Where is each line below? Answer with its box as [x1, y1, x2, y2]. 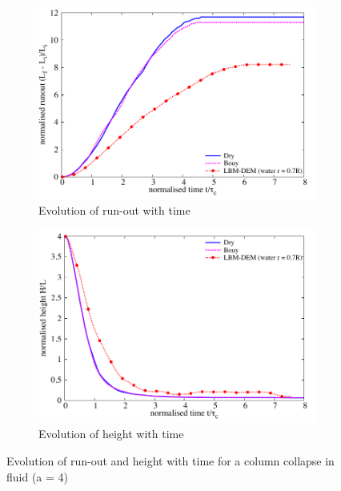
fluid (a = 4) [6, 468, 69, 485]
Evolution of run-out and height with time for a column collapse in [6, 452, 335, 469]
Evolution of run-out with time [38, 202, 191, 219]
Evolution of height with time [38, 425, 184, 442]
